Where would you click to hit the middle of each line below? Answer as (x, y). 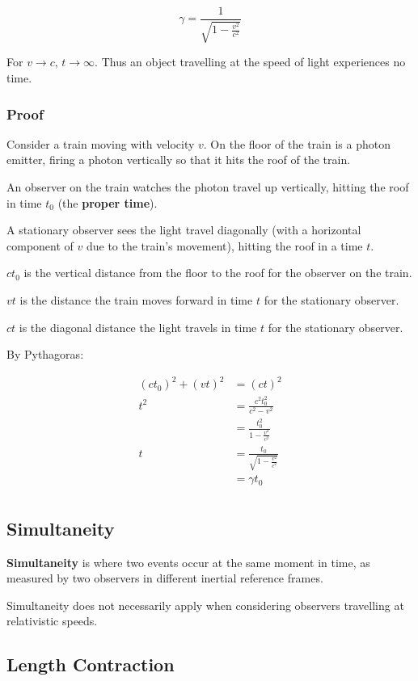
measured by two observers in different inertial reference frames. (165, 578)
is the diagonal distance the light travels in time (138, 327)
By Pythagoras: (45, 354)
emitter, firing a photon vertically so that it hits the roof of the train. (179, 160)
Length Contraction (91, 664)
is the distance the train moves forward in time (136, 300)
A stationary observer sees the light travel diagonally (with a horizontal (184, 230)
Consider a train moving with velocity (101, 143)
